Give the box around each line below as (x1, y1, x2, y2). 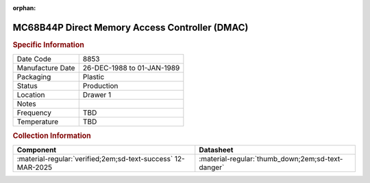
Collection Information (12, 130, 92, 140)
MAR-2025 (16, 163, 53, 172)
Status (16, 81, 38, 91)
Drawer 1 (82, 90, 112, 100)
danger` (199, 163, 225, 172)
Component (16, 145, 57, 154)
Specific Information (12, 40, 85, 49)
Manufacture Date (16, 64, 75, 73)
